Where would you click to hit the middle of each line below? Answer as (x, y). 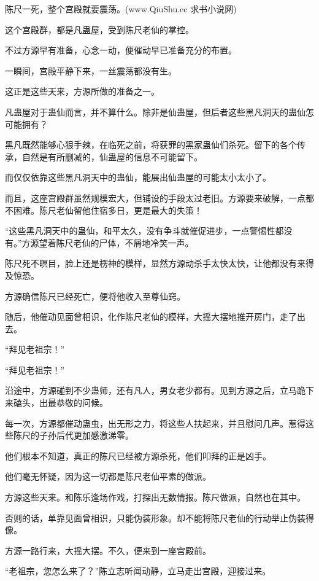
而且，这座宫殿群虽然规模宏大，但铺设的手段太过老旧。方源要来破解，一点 (155, 197)
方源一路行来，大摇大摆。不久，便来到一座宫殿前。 (108, 550)
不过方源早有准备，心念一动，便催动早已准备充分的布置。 (121, 50)
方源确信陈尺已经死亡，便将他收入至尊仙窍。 (95, 296)
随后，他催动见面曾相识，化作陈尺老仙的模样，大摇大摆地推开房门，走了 (151, 317)
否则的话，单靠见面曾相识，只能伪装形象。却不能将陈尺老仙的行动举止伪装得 (159, 517)
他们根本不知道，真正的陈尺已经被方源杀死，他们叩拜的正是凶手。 (138, 455)
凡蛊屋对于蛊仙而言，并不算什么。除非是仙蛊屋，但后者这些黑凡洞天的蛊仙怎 (159, 111)
